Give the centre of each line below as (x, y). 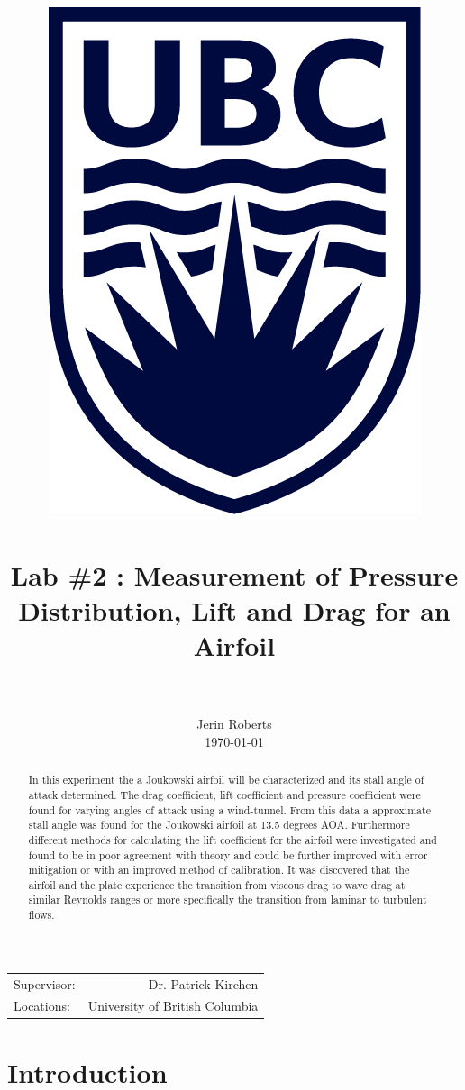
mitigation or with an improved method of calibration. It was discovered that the (219, 870)
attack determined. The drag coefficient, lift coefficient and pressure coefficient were (224, 794)
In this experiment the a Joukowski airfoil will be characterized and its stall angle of (226, 780)
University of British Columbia (173, 1006)
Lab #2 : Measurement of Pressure (234, 574)
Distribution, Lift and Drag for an (234, 609)
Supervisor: (45, 983)
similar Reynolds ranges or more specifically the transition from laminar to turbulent (228, 899)
